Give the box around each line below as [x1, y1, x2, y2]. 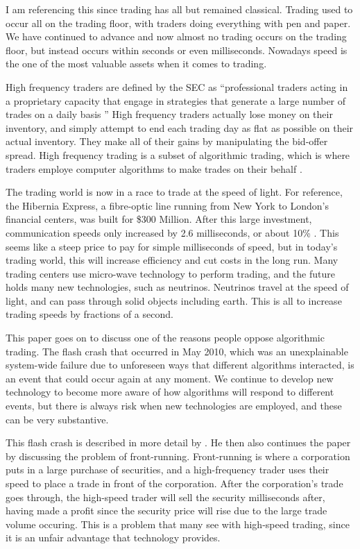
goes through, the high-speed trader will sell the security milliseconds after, [6, 489, 325, 504]
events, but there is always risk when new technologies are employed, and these [6, 398, 342, 413]
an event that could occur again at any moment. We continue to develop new [6, 371, 334, 385]
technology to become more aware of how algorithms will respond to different [6, 385, 334, 399]
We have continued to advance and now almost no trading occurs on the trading [6, 29, 347, 44]
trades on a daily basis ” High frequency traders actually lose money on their [6, 107, 333, 121]
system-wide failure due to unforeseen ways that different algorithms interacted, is [6, 357, 354, 372]
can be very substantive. [6, 412, 109, 426]
